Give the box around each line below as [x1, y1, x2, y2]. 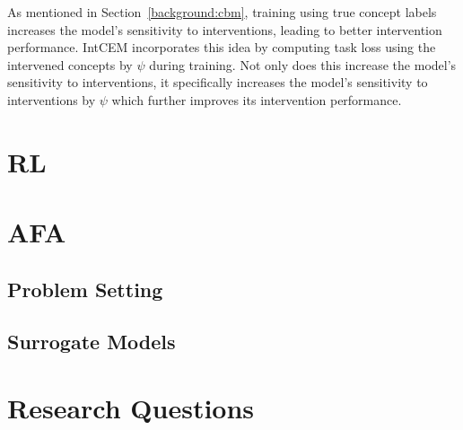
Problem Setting [7, 275, 163, 303]
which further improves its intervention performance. [111, 90, 402, 109]
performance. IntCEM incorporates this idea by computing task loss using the [7, 38, 436, 57]
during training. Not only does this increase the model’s [149, 55, 457, 74]
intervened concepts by [7, 55, 133, 74]
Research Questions [7, 390, 255, 426]
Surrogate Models [7, 328, 176, 355]
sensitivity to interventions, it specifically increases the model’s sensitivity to [7, 73, 428, 92]
